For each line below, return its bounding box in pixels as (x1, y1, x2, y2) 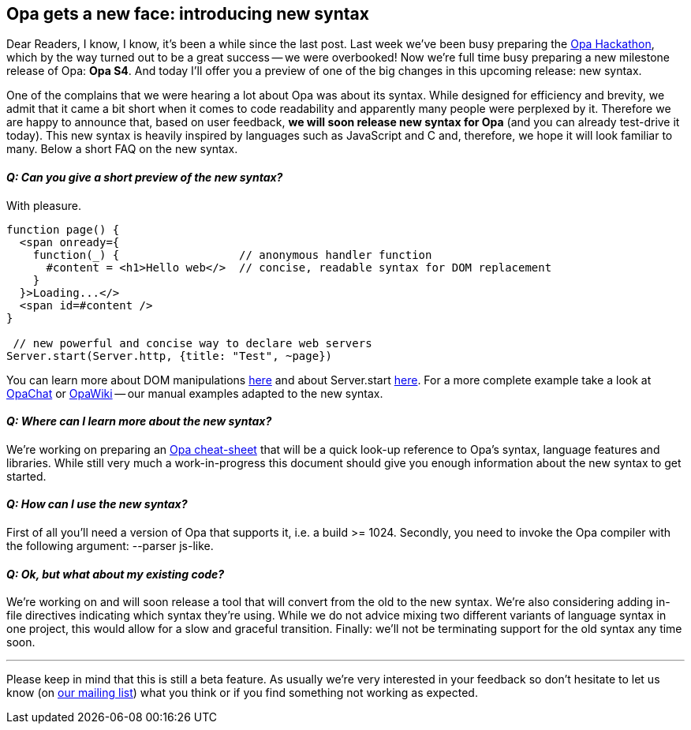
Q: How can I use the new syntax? (6, 497, 188, 511)
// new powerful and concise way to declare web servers (13, 336, 372, 350)
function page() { (6, 223, 120, 236)
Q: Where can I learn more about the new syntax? (6, 414, 272, 429)
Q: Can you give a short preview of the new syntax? (6, 170, 283, 185)
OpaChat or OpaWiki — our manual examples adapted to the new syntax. (6, 386, 383, 400)
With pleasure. (6, 198, 82, 212)
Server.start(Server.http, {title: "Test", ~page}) (6, 349, 333, 362)
